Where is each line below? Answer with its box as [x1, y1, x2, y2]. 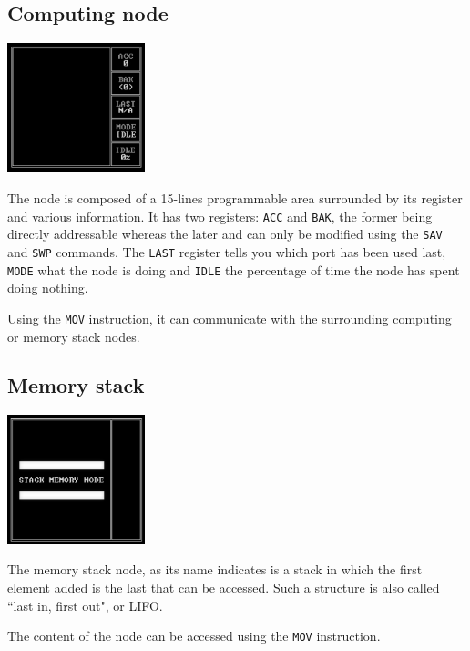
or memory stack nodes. [7, 326, 140, 346]
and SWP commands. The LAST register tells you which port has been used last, [7, 242, 446, 261]
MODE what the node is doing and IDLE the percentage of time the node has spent [7, 260, 460, 279]
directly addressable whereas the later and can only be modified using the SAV [7, 224, 443, 243]
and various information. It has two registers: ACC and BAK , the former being [7, 206, 433, 225]
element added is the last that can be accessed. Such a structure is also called [7, 577, 440, 596]
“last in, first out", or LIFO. [7, 595, 163, 615]
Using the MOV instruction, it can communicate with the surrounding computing [7, 308, 452, 327]
